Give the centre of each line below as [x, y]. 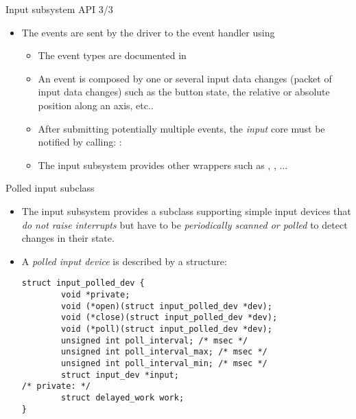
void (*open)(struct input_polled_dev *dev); [167, 306]
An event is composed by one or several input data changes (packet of [185, 78]
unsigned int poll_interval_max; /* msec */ [164, 352]
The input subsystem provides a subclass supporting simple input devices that [186, 211]
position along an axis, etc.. [96, 105]
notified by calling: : [80, 142]
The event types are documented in [112, 55]
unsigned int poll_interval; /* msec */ [155, 340]
